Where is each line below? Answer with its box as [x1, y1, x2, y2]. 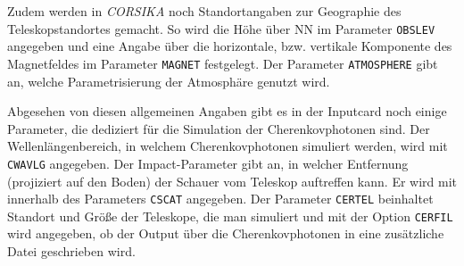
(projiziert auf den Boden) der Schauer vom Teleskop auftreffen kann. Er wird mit [7, 171, 457, 190]
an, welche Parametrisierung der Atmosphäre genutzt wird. [7, 71, 330, 90]
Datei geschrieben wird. [7, 242, 136, 261]
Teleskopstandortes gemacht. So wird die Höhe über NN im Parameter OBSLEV [7, 19, 435, 37]
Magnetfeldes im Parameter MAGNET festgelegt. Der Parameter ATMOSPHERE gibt [7, 54, 438, 72]
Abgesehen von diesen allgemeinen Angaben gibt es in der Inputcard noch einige [7, 102, 447, 121]
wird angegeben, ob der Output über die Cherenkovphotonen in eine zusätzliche [7, 224, 444, 243]
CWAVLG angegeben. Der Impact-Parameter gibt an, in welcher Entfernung [7, 154, 409, 172]
